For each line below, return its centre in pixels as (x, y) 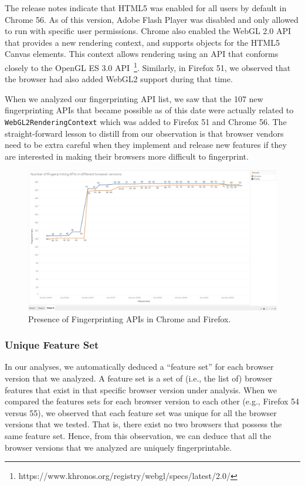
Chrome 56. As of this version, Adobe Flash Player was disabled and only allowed (152, 19)
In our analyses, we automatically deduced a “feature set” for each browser (139, 367)
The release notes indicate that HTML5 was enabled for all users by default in (146, 8)
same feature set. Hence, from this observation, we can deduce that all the (138, 435)
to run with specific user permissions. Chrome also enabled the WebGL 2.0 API (148, 31)
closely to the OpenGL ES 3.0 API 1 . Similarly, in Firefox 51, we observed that (148, 66)
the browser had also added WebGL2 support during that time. (119, 79)
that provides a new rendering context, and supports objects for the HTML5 (142, 42)
